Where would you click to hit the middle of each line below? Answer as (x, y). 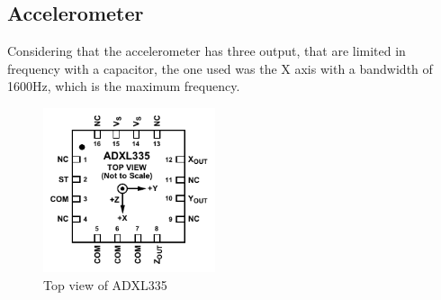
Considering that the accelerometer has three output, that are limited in (207, 51)
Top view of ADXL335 (105, 284)
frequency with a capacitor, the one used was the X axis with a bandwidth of (220, 68)
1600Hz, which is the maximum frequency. (124, 86)
